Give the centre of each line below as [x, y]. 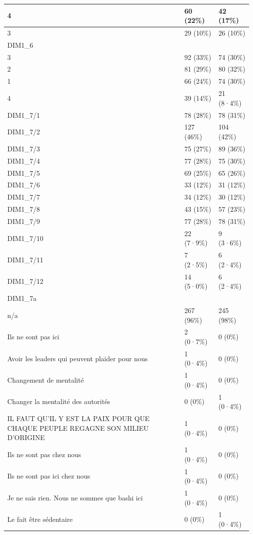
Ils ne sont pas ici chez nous [49, 476]
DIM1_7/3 [24, 148]
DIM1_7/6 [24, 185]
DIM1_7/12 [26, 281]
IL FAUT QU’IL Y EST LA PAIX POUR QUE [79, 418]
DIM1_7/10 [26, 238]
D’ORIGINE [26, 437]
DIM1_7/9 [24, 221]
